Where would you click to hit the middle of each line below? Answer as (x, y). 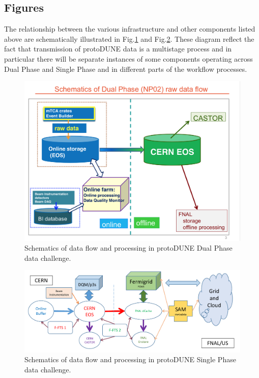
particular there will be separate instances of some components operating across (128, 58)
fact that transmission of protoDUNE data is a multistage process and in (118, 49)
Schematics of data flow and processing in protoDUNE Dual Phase (128, 248)
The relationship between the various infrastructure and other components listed (130, 29)
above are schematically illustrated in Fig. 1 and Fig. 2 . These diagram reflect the (129, 38)
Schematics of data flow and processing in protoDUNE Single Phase (130, 359)
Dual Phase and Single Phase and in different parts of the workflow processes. (126, 69)
